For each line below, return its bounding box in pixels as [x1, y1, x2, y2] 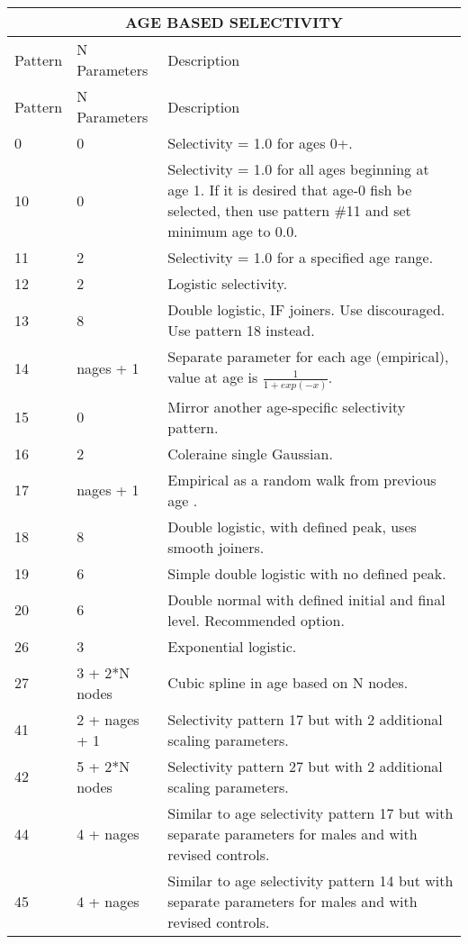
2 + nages [76, 708, 139, 730]
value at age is [167, 367, 258, 387]
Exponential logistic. [167, 635, 297, 657]
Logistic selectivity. [167, 273, 288, 294]
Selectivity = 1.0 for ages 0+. [167, 132, 353, 153]
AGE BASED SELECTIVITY [125, 12, 343, 32]
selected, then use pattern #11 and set [167, 200, 411, 221]
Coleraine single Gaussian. [167, 442, 333, 464]
